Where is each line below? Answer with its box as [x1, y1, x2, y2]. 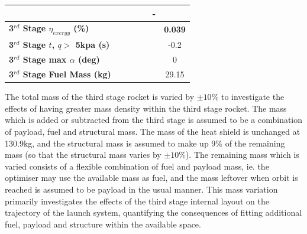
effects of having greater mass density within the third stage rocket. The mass [5, 102, 287, 114]
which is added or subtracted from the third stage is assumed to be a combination [5, 113, 303, 126]
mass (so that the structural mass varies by [5, 148, 161, 161]
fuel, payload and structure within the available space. [5, 217, 201, 230]
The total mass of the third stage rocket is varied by [5, 90, 195, 103]
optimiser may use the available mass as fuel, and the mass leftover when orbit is [5, 171, 298, 184]
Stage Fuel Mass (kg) [22, 68, 111, 80]
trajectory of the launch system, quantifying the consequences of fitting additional [5, 206, 302, 219]
